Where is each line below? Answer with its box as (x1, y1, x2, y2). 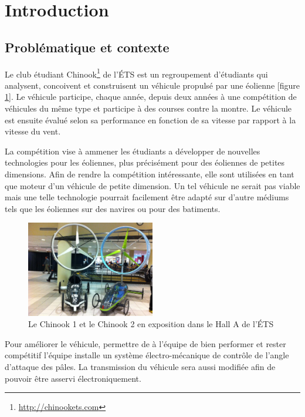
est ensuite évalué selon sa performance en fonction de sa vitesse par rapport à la (5, 113, 296, 126)
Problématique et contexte (5, 38, 170, 56)
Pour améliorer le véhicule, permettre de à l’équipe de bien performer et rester (5, 337, 286, 349)
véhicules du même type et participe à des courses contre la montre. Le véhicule (5, 102, 292, 115)
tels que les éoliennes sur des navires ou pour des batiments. (5, 202, 221, 214)
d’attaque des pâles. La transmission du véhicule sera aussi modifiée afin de (5, 361, 276, 373)
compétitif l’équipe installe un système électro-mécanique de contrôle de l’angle (5, 349, 289, 361)
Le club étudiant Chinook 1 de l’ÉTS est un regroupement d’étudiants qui (5, 66, 268, 80)
